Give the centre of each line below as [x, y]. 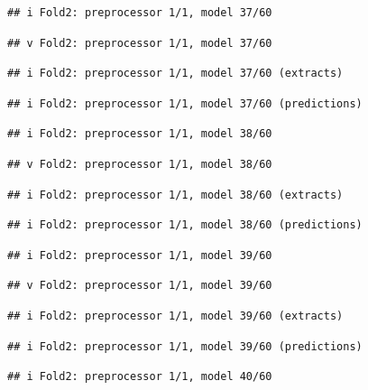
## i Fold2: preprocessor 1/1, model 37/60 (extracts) [175, 74]
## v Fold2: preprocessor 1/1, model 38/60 [140, 164]
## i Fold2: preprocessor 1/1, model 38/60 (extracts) [175, 195]
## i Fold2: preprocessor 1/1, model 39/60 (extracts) [175, 316]
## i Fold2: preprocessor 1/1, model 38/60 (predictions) [185, 225]
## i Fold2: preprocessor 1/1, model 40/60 [140, 377]
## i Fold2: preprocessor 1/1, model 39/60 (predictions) [185, 346]
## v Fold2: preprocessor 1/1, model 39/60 [140, 286]
